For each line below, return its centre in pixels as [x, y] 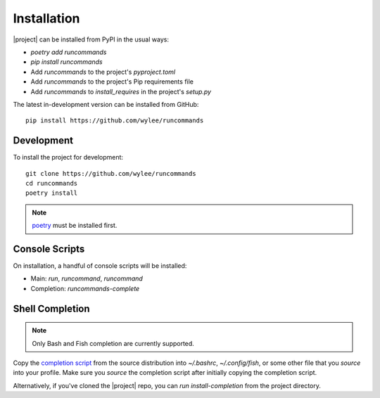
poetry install [52, 193]
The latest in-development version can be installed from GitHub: [106, 104]
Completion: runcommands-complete [85, 288]
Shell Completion [52, 308]
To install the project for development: [68, 158]
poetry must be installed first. [75, 226]
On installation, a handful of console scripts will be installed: [100, 266]
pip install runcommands [66, 62]
